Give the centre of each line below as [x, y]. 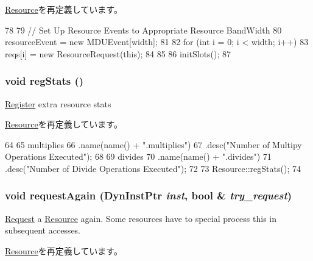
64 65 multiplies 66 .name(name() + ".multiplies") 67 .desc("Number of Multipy [153, 144]
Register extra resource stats [58, 103]
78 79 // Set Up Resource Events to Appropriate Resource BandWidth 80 [143, 30]
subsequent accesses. [43, 230]
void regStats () [44, 81]
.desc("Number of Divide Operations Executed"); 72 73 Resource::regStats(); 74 [153, 168]
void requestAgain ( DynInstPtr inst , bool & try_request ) [149, 195]
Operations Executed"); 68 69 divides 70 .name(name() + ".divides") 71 [138, 156]
